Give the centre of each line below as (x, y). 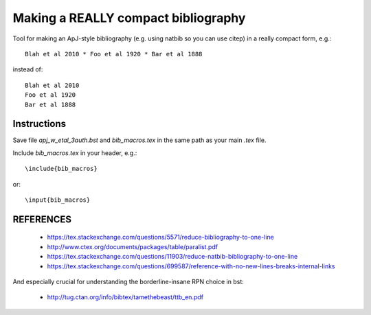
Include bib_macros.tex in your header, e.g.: (75, 153)
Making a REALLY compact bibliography (129, 18)
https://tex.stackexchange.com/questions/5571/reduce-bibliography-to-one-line (160, 237)
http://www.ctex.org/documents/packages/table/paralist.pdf (133, 246)
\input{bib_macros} (58, 200)
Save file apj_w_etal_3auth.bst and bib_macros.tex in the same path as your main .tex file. (139, 140)
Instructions (40, 124)
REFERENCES (42, 219)
